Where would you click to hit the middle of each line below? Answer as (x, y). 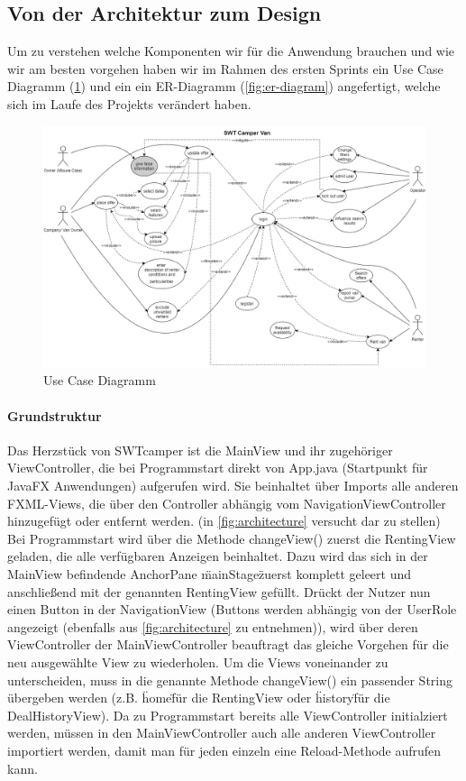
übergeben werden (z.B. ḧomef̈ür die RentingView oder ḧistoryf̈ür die (199, 698)
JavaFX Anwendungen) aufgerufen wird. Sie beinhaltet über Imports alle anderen (233, 486)
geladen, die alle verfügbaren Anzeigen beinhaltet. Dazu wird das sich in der (218, 556)
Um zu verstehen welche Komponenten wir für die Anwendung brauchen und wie (231, 51)
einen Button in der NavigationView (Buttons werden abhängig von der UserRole (232, 609)
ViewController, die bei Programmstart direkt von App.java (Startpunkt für (218, 468)
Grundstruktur (55, 415)
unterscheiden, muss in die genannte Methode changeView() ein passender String (230, 680)
